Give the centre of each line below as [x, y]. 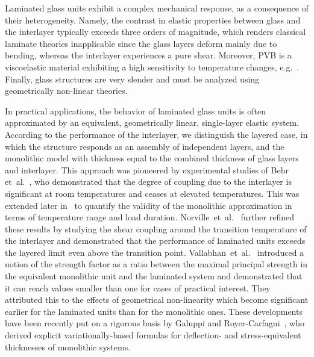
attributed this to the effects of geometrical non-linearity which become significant [157, 300]
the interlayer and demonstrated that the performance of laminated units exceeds [155, 241]
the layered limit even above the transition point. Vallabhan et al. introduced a [155, 252]
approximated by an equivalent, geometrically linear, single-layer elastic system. [152, 123]
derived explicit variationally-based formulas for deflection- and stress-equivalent [153, 335]
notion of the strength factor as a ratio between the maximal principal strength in [156, 264]
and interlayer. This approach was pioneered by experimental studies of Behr [147, 169]
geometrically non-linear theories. [66, 91]
